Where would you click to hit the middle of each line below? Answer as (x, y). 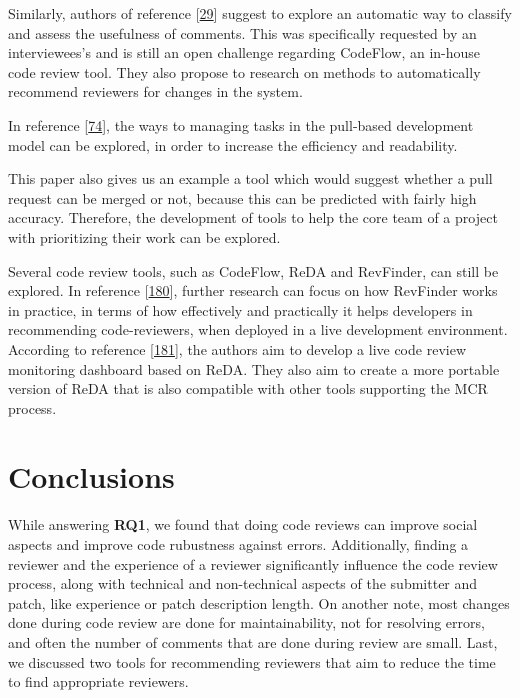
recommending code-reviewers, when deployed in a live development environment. (258, 329)
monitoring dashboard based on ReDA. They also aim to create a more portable (254, 368)
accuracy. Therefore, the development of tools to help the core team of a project (253, 217)
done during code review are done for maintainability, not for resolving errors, (246, 622)
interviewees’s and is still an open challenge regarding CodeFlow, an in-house (244, 52)
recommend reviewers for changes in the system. (155, 91)
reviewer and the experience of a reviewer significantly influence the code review (253, 563)
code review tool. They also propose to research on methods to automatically (244, 71)
